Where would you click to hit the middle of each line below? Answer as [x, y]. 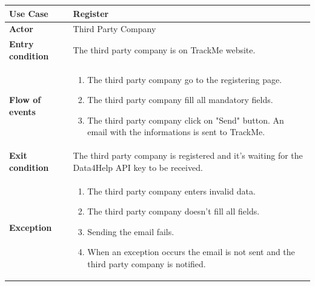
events [22, 111]
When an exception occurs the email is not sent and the [191, 252]
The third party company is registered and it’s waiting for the [188, 155]
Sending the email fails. [131, 231]
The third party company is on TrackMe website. [164, 49]
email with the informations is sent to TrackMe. [176, 132]
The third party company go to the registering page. [185, 79]
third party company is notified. [147, 264]
